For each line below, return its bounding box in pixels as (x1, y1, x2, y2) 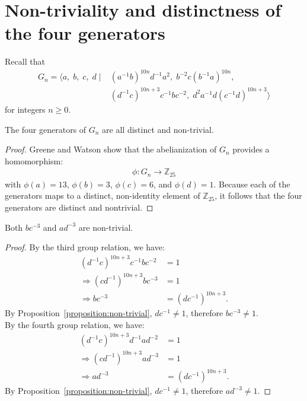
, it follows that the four (215, 189, 302, 202)
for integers (5, 103, 46, 115)
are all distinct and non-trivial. (102, 123, 214, 135)
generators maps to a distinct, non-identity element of (5, 189, 200, 202)
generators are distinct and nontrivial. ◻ (5, 201, 153, 214)
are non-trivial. (78, 221, 133, 233)
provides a (232, 143, 270, 155)
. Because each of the (213, 177, 290, 190)
